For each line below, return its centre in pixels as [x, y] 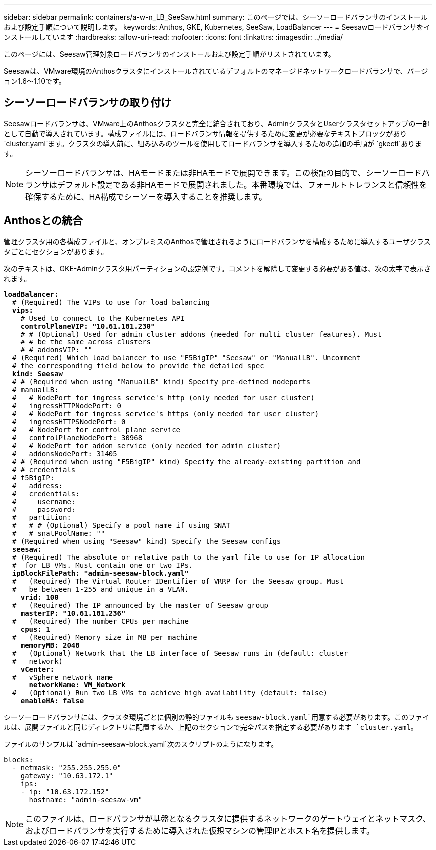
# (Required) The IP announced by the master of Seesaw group [140, 605]
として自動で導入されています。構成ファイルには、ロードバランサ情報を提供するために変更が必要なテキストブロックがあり [206, 133]
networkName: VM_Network [77, 685]
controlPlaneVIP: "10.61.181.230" [88, 326]
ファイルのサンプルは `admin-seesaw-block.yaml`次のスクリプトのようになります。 [141, 744]
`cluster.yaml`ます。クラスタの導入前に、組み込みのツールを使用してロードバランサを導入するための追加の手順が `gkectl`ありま [213, 143]
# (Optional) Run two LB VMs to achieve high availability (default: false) [170, 693]
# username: [44, 501]
